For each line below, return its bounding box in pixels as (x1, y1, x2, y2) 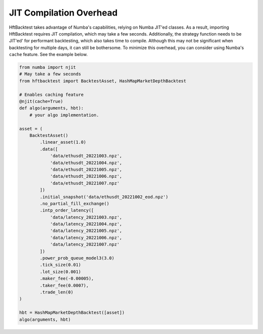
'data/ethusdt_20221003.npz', (50, 153, 122, 159)
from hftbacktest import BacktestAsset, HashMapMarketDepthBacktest (19, 78, 187, 84)
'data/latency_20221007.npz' (50, 241, 120, 247)
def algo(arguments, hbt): (19, 105, 84, 111)
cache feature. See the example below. (9, 52, 88, 57)
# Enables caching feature (19, 92, 84, 97)
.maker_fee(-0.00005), (39, 276, 94, 281)
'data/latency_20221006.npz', (50, 235, 122, 241)
